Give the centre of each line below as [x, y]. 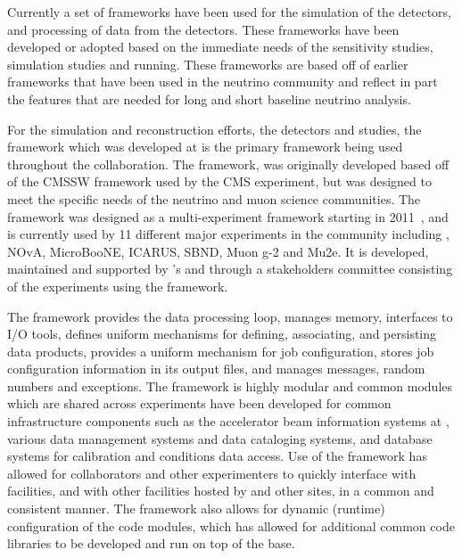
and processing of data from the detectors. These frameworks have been [203, 29]
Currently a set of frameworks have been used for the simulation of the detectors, [229, 12]
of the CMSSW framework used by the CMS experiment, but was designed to [219, 181]
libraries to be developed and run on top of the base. [151, 543]
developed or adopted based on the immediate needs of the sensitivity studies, [220, 47]
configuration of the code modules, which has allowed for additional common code [231, 525]
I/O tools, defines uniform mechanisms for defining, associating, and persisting [222, 334]
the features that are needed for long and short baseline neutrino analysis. [209, 98]
